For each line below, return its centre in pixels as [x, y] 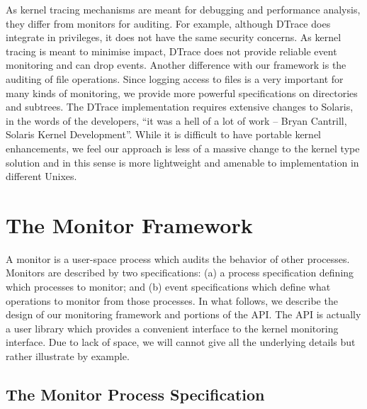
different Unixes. [41, 176]
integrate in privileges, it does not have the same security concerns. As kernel [174, 37]
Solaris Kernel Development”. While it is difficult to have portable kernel [164, 134]
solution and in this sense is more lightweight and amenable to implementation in [182, 162]
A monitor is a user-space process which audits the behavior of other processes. [178, 258]
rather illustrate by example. [68, 356]
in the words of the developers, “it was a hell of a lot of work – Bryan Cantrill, [176, 120]
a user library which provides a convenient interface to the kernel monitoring [172, 328]
